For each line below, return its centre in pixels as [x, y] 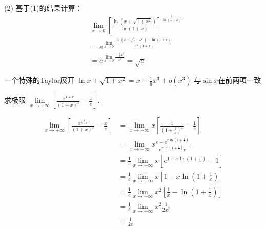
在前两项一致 [240, 80]
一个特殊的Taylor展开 [39, 80]
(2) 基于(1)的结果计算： [43, 8]
